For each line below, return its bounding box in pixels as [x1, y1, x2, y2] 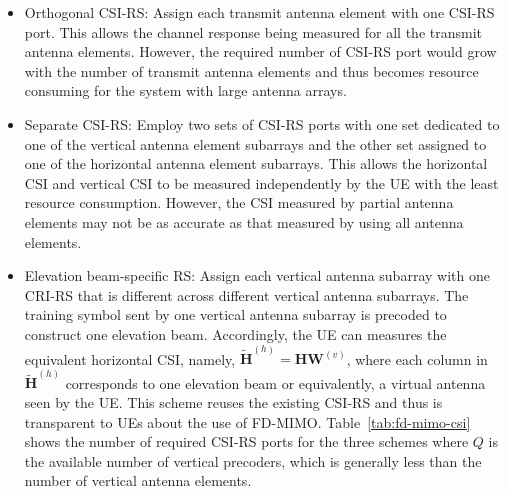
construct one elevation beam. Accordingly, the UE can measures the [24, 323, 447, 344]
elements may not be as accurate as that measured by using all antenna [24, 211, 464, 232]
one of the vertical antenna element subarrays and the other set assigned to [24, 133, 487, 154]
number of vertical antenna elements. [24, 470, 252, 491]
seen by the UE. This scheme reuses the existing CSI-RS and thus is [24, 392, 443, 412]
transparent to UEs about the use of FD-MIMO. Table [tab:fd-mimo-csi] [24, 411, 471, 432]
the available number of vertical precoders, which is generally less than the [24, 450, 482, 471]
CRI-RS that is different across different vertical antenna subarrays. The [24, 284, 469, 305]
